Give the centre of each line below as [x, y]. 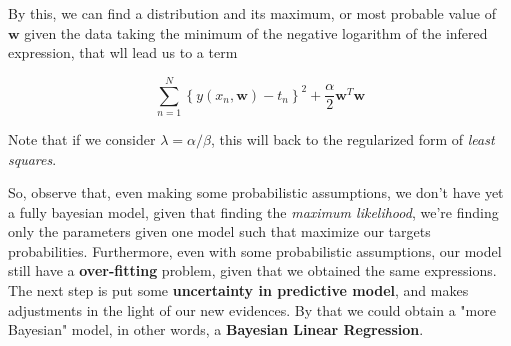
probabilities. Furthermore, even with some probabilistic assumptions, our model [255, 250]
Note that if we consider [82, 138]
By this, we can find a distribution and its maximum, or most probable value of [252, 13]
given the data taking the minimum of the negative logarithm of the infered [256, 32]
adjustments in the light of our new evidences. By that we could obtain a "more [252, 309]
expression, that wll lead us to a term [123, 52]
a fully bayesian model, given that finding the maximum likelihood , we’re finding [253, 211]
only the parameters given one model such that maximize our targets [219, 231]
